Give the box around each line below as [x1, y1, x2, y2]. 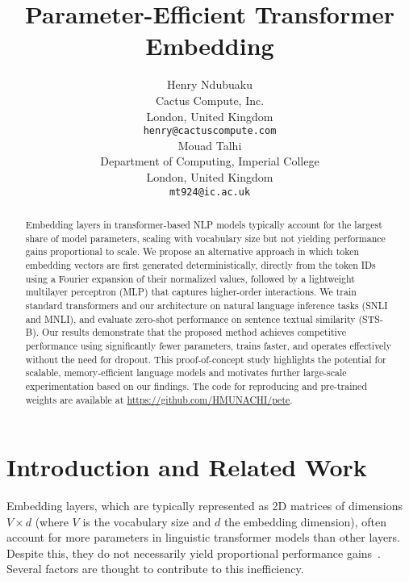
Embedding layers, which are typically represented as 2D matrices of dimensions [6, 497, 403, 514]
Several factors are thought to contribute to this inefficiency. [6, 560, 304, 577]
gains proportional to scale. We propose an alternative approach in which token [25, 245, 360, 258]
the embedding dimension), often [223, 513, 387, 530]
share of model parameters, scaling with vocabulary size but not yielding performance [25, 231, 386, 245]
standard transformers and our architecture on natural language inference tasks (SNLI [25, 298, 388, 312]
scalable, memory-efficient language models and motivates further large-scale [25, 366, 347, 379]
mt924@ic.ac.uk [169, 186, 251, 198]
